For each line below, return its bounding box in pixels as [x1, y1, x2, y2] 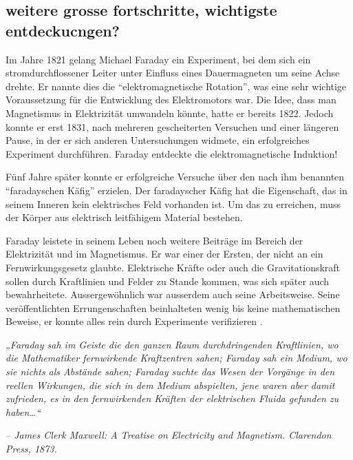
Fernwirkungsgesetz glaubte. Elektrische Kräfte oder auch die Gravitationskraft [6, 260, 341, 274]
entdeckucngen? [6, 19, 120, 41]
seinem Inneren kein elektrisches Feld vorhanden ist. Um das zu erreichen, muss [6, 196, 341, 211]
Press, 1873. [6, 441, 57, 456]
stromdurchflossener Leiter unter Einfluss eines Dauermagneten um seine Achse [6, 65, 340, 80]
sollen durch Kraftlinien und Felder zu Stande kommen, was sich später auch [6, 273, 330, 288]
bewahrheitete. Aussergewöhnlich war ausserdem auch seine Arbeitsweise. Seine [6, 287, 340, 302]
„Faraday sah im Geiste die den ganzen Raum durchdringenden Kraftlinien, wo [6, 337, 339, 351]
